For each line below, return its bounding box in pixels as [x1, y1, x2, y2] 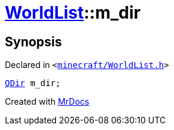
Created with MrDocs [5, 96, 90, 107]
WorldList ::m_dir [5, 2, 141, 23]
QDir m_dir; [5, 78, 61, 88]
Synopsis [5, 34, 62, 49]
